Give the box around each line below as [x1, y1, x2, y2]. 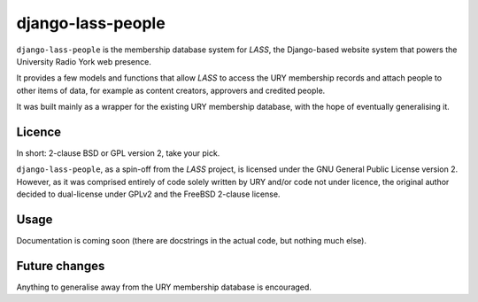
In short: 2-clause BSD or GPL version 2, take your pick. [16, 148, 220, 159]
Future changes [16, 258, 105, 274]
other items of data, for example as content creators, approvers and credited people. [16, 85, 326, 96]
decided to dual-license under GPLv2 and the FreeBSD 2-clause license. [16, 189, 281, 199]
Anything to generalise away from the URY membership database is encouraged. [16, 282, 312, 292]
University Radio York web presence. [16, 56, 152, 66]
